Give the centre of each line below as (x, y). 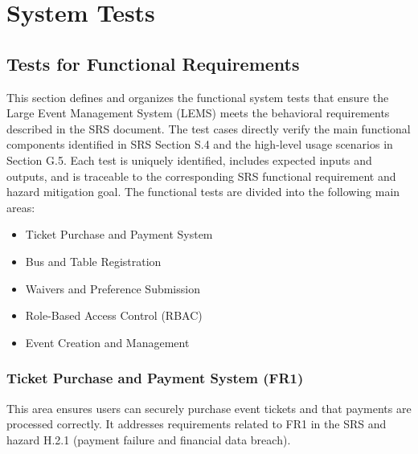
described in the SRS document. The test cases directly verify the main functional (209, 128)
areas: (21, 207)
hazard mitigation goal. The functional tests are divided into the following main (203, 192)
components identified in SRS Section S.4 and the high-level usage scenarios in (200, 144)
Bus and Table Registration (93, 261)
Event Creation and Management (107, 342)
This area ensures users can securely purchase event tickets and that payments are (209, 408)
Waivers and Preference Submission (113, 288)
